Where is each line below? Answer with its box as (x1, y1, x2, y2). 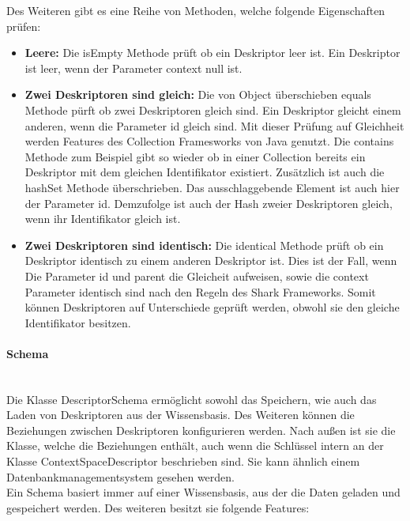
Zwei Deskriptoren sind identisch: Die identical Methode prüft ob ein (24, 236, 384, 253)
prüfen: (6, 17, 41, 34)
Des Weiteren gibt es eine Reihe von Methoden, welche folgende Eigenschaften (6, 2, 386, 18)
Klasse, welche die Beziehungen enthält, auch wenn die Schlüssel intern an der (6, 437, 384, 454)
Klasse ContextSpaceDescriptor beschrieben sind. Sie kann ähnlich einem (6, 453, 360, 470)
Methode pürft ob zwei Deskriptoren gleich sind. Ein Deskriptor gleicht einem (24, 101, 401, 118)
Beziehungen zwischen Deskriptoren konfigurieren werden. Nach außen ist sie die (6, 421, 396, 438)
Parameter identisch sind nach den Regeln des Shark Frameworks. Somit (24, 283, 376, 300)
